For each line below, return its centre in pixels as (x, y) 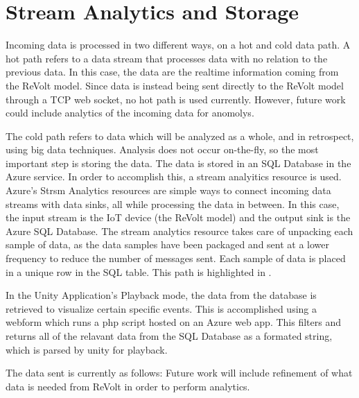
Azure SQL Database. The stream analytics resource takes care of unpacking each (179, 231)
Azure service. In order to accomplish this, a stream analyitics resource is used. (174, 176)
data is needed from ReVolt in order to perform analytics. (128, 386)
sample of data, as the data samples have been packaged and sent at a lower (168, 244)
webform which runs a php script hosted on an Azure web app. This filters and (173, 322)
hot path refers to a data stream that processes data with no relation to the (167, 58)
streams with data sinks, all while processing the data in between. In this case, (173, 204)
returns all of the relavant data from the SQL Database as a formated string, (169, 336)
